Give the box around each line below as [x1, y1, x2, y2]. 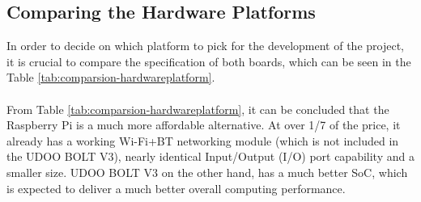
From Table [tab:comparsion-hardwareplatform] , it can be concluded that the [6, 100, 389, 117]
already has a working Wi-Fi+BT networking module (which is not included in [6, 132, 399, 149]
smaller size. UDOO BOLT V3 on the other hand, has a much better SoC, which [6, 163, 408, 180]
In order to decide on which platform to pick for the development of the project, [6, 37, 404, 54]
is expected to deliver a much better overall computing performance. [6, 179, 346, 196]
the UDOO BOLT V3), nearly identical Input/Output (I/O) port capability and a [6, 148, 415, 165]
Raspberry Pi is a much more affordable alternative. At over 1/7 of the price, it [6, 116, 401, 133]
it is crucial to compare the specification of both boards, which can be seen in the [6, 53, 411, 69]
